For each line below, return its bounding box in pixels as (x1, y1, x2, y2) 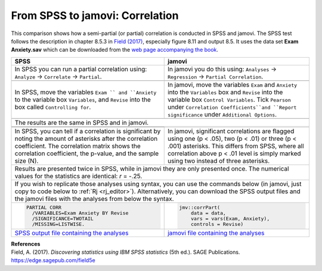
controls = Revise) (191, 220, 244, 227)
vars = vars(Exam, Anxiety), (191, 215, 270, 222)
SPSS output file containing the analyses (14, 229, 129, 237)
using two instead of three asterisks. (167, 156, 270, 165)
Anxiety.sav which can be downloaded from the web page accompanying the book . (11, 46, 219, 53)
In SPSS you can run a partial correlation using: (14, 65, 147, 73)
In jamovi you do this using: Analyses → (167, 65, 277, 73)
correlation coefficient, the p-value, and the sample (14, 149, 159, 157)
